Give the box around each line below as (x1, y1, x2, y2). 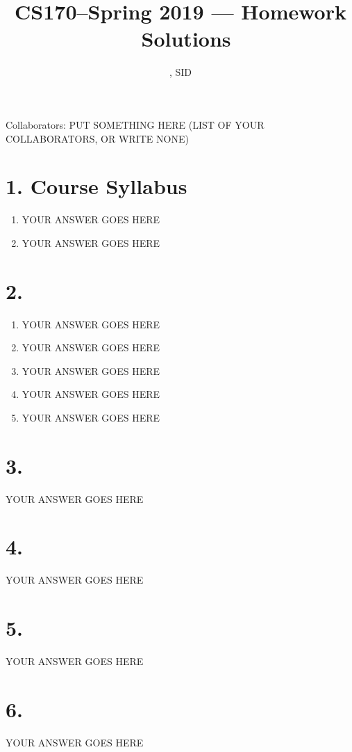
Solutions (141, 24, 231, 53)
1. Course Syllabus (6, 172, 187, 200)
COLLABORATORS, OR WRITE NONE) (6, 131, 189, 145)
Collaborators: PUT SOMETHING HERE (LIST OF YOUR (6, 117, 265, 131)
